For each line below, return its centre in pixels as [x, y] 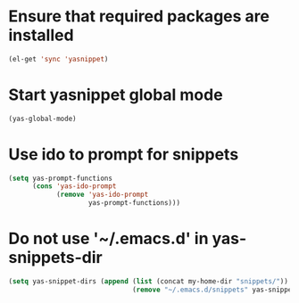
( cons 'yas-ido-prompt [74, 186]
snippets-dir [56, 258]
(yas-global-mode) [42, 119]
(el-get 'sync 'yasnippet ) [58, 59]
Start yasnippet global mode [116, 94]
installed [41, 35]
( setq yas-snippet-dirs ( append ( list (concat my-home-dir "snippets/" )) [149, 282]
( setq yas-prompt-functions [61, 178]
